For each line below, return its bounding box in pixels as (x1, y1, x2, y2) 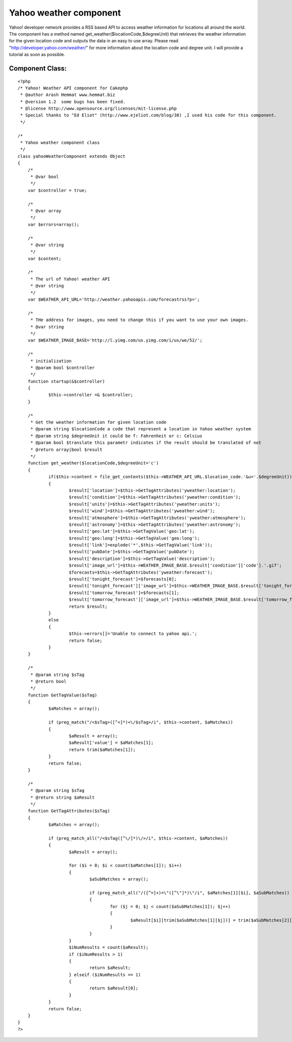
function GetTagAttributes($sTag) (27, 808, 110, 814)
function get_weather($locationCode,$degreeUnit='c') (27, 461, 159, 466)
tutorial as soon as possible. (9, 52, 65, 58)
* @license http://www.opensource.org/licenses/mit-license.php (20, 106, 177, 112)
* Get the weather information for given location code (30, 420, 166, 425)
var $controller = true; (27, 188, 87, 193)
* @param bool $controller (30, 365, 95, 370)
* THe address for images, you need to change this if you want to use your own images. (30, 317, 249, 323)
